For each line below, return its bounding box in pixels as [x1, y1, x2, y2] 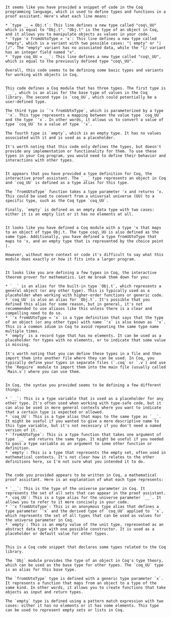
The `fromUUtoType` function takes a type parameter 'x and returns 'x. [5, 189, 164, 194]
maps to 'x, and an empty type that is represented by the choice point [5, 239, 164, 244]
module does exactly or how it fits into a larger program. [5, 257, 137, 262]
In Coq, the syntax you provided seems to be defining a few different [5, 383, 161, 388]
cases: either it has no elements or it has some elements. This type [5, 603, 159, 608]
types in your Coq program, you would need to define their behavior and [5, 153, 166, 158]
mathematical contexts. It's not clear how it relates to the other [5, 455, 155, 460]
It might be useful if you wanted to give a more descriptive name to [5, 419, 159, 424]
